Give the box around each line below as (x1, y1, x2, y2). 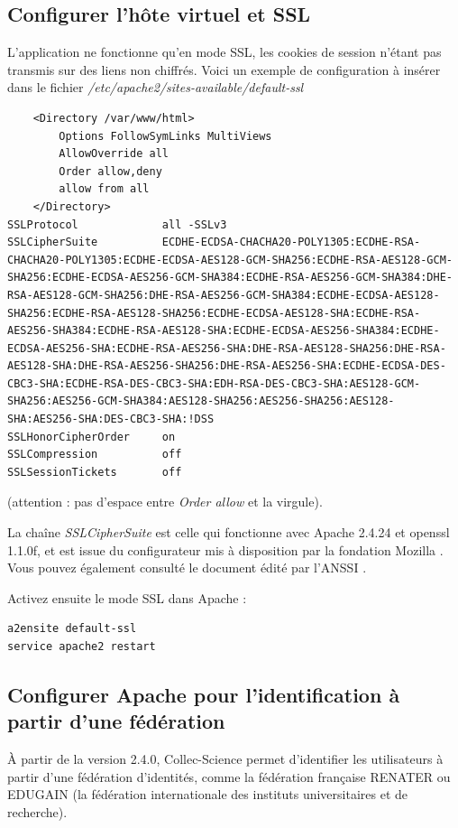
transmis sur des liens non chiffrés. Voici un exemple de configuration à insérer (7, 60, 441, 79)
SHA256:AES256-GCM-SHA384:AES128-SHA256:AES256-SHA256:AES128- (7, 395, 395, 408)
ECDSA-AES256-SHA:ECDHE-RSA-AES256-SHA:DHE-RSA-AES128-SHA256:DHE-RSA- (7, 341, 446, 355)
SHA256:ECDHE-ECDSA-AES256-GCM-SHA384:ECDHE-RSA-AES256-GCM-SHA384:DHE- (7, 271, 453, 284)
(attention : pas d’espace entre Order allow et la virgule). (7, 492, 323, 511)
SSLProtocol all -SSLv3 (7, 218, 227, 231)
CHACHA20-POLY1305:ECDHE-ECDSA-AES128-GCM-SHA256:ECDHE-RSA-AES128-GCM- (7, 253, 453, 266)
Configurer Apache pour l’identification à (7, 681, 400, 708)
